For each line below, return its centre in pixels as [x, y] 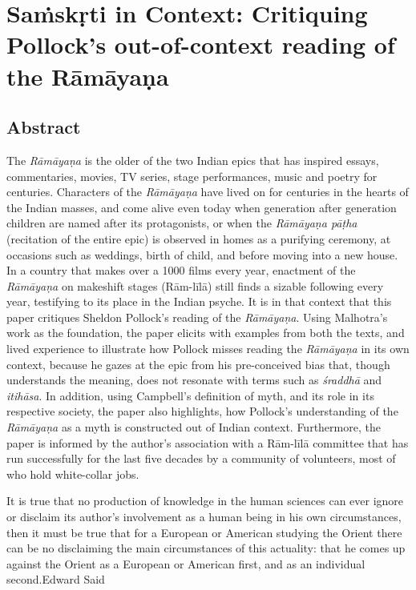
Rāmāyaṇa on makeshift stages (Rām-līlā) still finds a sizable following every [195, 285]
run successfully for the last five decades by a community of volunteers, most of [201, 458]
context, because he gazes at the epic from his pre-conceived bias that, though [198, 364]
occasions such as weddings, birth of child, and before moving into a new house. [202, 254]
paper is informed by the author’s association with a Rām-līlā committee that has [208, 442]
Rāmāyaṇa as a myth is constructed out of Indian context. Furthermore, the [194, 427]
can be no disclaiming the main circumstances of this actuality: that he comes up [206, 548]
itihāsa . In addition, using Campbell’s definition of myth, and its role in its [190, 395]
